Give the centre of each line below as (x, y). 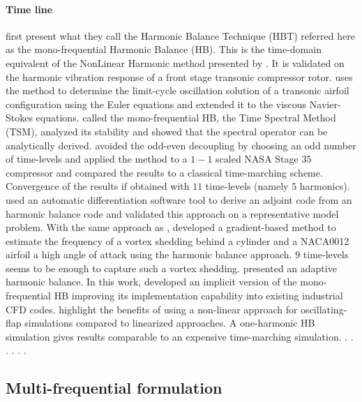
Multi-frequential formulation (114, 388)
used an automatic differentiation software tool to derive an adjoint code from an (179, 199)
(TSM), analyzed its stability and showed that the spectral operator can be (167, 131)
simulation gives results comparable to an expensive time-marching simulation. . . (180, 336)
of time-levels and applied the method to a (97, 159)
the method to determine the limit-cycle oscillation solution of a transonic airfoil (178, 90)
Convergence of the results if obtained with (98, 186)
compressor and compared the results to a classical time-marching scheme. (164, 172)
